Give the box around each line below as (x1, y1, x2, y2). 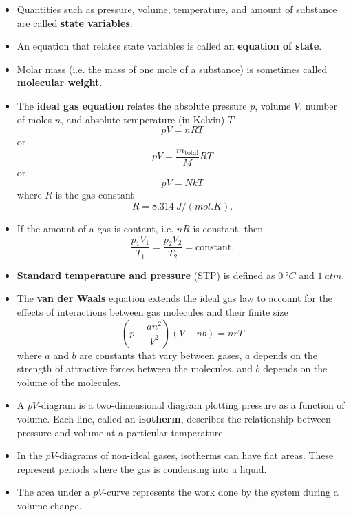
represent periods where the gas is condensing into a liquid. (17, 461, 267, 476)
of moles (17, 112, 52, 126)
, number (299, 98, 338, 112)
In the (17, 448, 43, 463)
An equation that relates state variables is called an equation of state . (17, 39, 322, 53)
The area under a (17, 485, 90, 499)
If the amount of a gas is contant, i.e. (17, 221, 174, 235)
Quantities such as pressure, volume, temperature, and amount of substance (17, 2, 337, 16)
